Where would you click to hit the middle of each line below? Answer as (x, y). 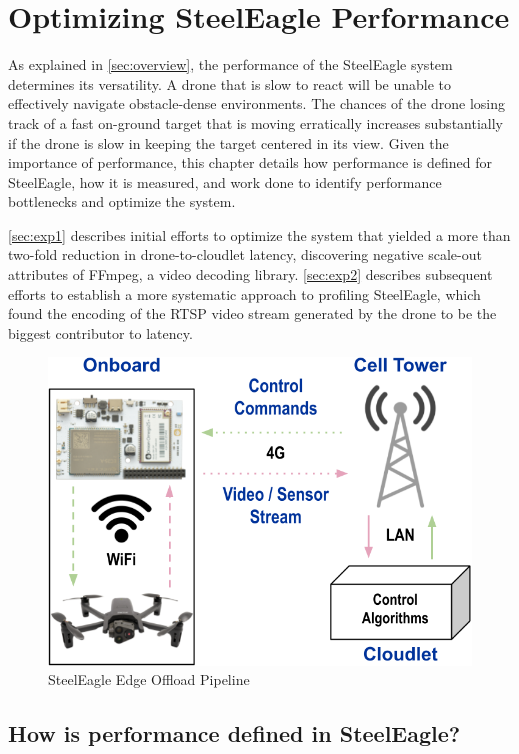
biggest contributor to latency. (100, 332)
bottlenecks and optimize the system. (122, 201)
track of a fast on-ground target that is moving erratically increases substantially (255, 122)
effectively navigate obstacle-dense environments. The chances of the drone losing (257, 103)
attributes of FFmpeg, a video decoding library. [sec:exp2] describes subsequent (250, 274)
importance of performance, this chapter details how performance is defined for (250, 162)
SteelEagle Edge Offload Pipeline (149, 679)
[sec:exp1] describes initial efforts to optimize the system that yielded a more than (259, 234)
